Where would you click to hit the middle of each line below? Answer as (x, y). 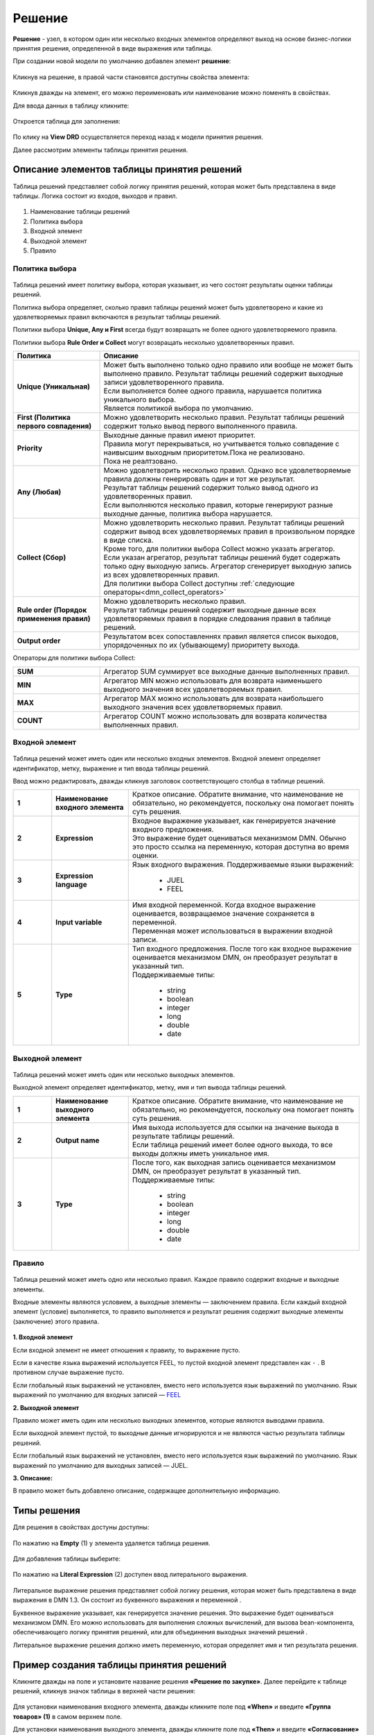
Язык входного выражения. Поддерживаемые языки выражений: (243, 865)
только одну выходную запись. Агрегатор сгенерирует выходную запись (228, 566)
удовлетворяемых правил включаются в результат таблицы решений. (117, 317)
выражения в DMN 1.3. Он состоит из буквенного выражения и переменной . (127, 1600)
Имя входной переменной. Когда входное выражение (224, 905)
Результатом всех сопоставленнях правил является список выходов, (221, 636)
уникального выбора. (140, 400)
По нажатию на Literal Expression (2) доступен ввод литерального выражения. (131, 1575)
